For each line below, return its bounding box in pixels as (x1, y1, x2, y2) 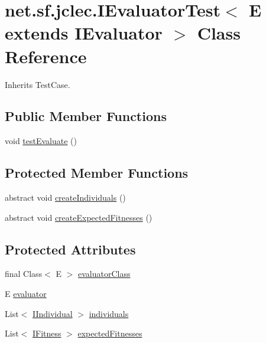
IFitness (32, 327, 61, 339)
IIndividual (32, 307, 73, 319)
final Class (5, 267, 43, 280)
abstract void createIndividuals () (5, 191, 126, 204)
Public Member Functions (5, 107, 167, 125)
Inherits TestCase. (5, 78, 70, 90)
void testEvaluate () (5, 135, 77, 147)
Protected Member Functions (5, 164, 189, 182)
